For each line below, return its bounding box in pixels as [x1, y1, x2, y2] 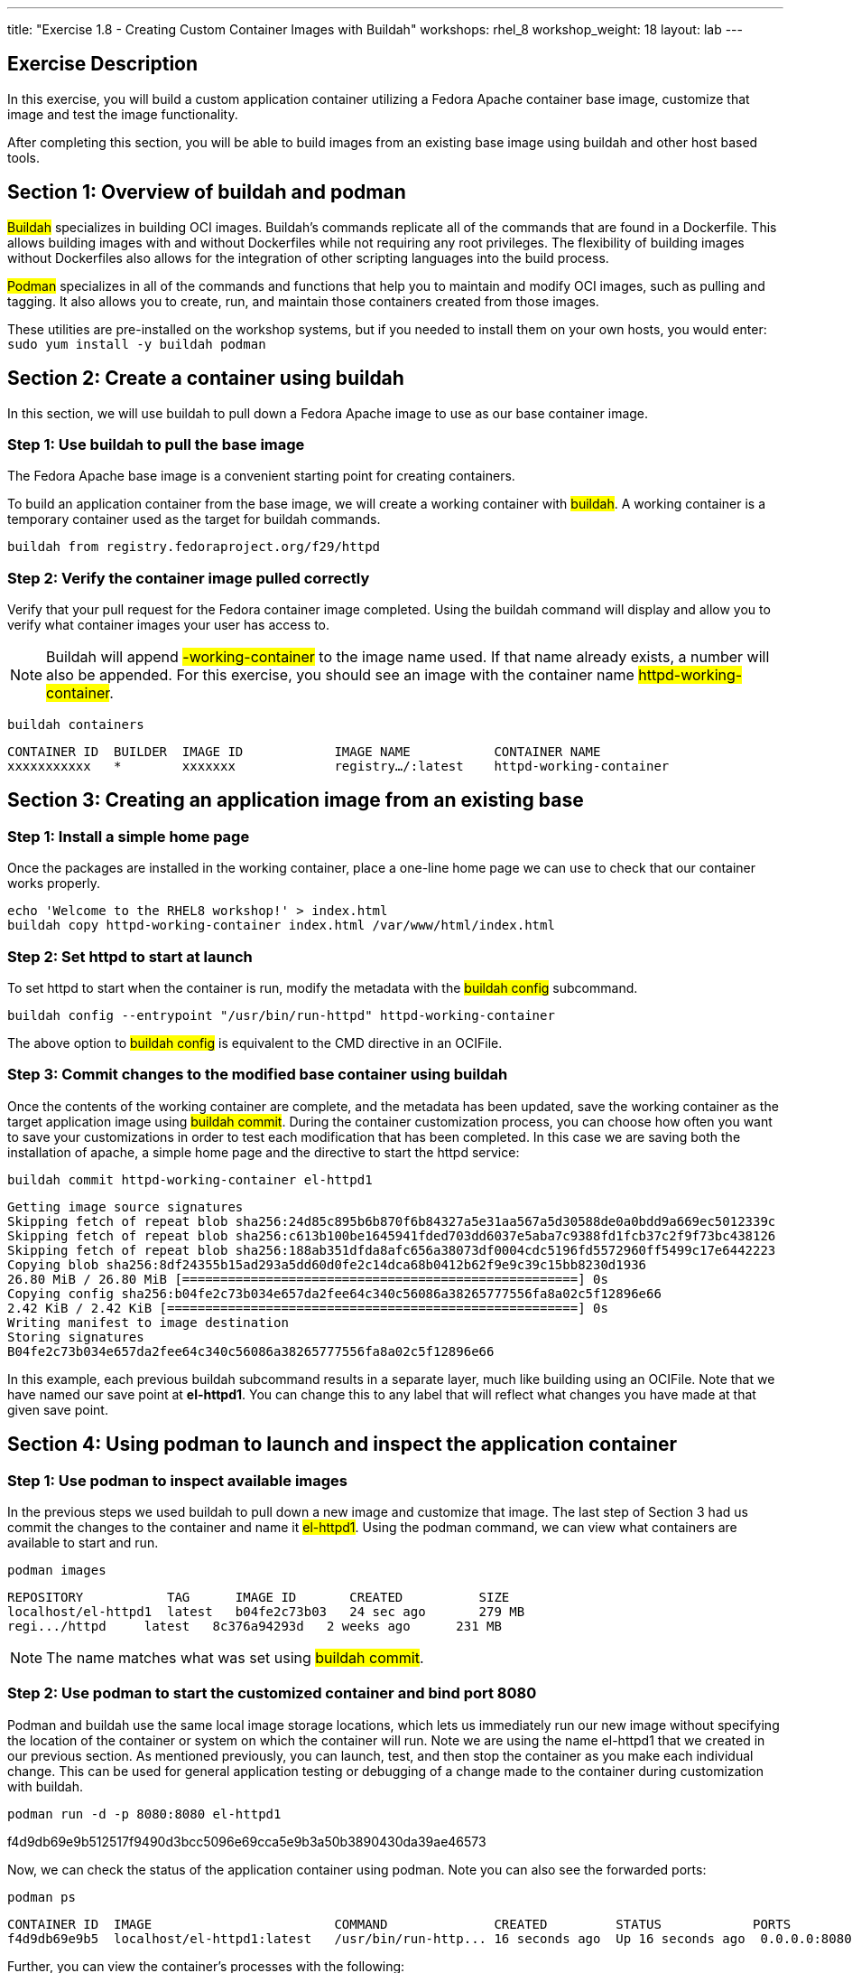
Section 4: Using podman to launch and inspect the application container [7, 1433, 678, 1456]
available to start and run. [7, 1534, 159, 1550]
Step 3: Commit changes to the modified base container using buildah [7, 1065, 508, 1084]
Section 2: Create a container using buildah [7, 367, 404, 390]
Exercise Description [7, 52, 199, 76]
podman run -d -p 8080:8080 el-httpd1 [7, 1806, 282, 1821]
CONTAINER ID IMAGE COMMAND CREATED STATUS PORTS [7, 1916, 792, 1931]
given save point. [7, 1401, 108, 1417]
